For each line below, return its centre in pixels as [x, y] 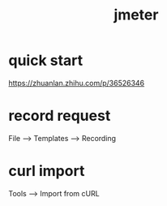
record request [60, 116]
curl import [47, 171]
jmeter [136, 15]
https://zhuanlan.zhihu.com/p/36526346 [77, 83]
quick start [46, 60]
